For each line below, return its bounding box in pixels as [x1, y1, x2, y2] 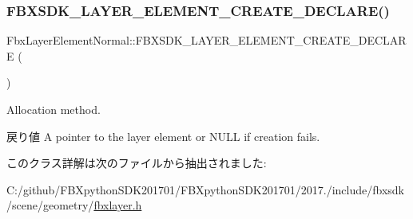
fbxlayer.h [93, 197, 142, 213]
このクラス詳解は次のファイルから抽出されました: [6, 154, 267, 171]
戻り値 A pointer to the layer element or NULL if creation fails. [6, 127, 320, 144]
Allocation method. [6, 101, 101, 117]
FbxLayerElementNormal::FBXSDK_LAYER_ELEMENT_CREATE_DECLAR [6, 32, 407, 49]
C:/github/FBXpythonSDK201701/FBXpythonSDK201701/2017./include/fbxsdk [6, 181, 404, 197]
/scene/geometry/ [6, 197, 94, 213]
